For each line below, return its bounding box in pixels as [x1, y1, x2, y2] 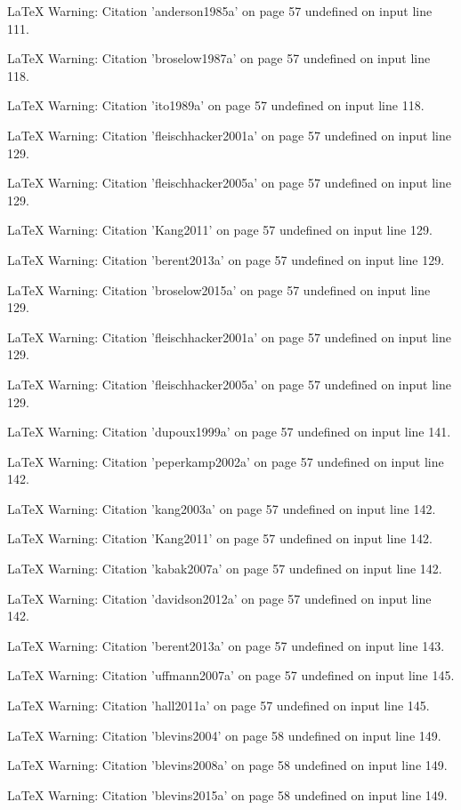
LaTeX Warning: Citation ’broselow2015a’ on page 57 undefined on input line [7, 280, 431, 299]
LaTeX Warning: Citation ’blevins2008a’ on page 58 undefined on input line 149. [7, 756, 448, 774]
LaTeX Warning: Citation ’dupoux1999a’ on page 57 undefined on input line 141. [7, 422, 451, 441]
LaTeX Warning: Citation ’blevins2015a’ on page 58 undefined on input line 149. [7, 785, 448, 804]
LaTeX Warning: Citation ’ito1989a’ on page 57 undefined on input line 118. [7, 96, 425, 115]
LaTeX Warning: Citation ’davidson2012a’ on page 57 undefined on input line [7, 589, 432, 607]
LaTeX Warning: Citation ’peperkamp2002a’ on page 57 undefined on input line [7, 452, 444, 470]
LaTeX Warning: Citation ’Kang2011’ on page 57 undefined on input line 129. [7, 221, 433, 239]
